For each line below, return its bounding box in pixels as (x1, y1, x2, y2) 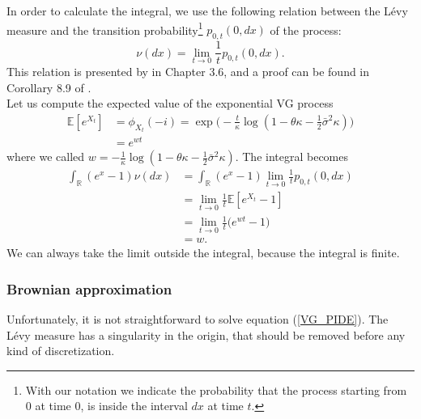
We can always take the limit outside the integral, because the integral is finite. (6, 244, 400, 261)
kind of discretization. (6, 342, 115, 359)
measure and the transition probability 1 (6, 19, 203, 38)
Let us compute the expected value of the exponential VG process (6, 95, 334, 112)
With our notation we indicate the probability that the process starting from (25, 381, 407, 398)
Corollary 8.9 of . (6, 78, 91, 95)
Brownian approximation (6, 278, 172, 298)
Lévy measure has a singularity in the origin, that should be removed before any (6, 326, 406, 343)
